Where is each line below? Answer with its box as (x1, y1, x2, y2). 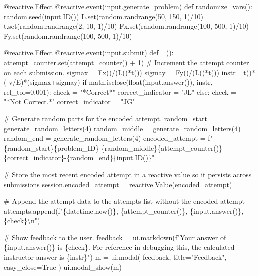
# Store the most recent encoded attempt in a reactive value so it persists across (4, 169, 252, 179)
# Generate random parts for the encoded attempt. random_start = (4, 113, 215, 123)
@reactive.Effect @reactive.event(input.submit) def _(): (4, 47, 174, 58)
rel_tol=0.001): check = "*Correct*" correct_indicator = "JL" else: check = (4, 86, 237, 97)
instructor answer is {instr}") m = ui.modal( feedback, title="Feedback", (4, 252, 227, 262)
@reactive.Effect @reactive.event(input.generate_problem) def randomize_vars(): (4, 1, 252, 11)
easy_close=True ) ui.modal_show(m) (4, 261, 122, 272)
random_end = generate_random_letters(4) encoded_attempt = (4, 133, 206, 143)
